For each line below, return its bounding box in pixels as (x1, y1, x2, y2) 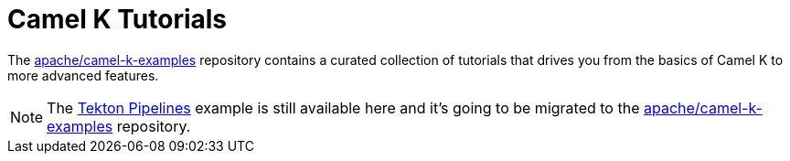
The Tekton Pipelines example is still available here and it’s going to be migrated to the (47, 98, 640, 117)
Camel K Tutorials (7, 4, 228, 35)
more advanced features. (7, 67, 159, 83)
